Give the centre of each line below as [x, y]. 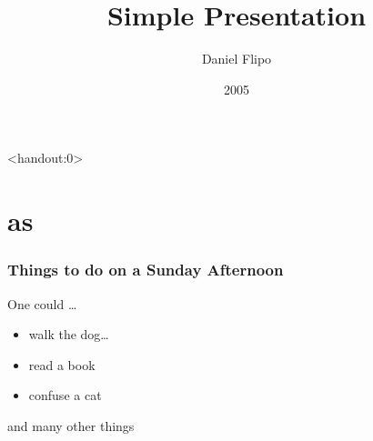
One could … [42, 303]
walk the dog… [69, 334]
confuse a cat [65, 395]
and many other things [71, 425]
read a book [62, 364]
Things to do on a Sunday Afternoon [146, 270]
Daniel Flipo [237, 59]
